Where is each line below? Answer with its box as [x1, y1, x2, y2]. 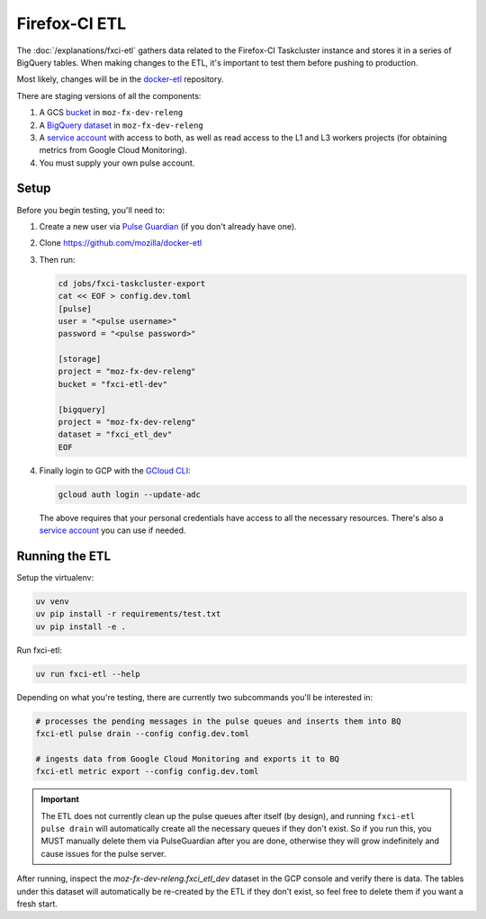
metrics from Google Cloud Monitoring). [39, 145, 188, 156]
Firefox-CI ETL [16, 14, 127, 33]
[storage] [58, 354, 102, 365]
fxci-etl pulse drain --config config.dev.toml [35, 729, 249, 739]
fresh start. [16, 898, 58, 909]
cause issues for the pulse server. [40, 848, 166, 859]
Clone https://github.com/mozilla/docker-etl [39, 238, 202, 248]
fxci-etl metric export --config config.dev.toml [35, 766, 259, 777]
